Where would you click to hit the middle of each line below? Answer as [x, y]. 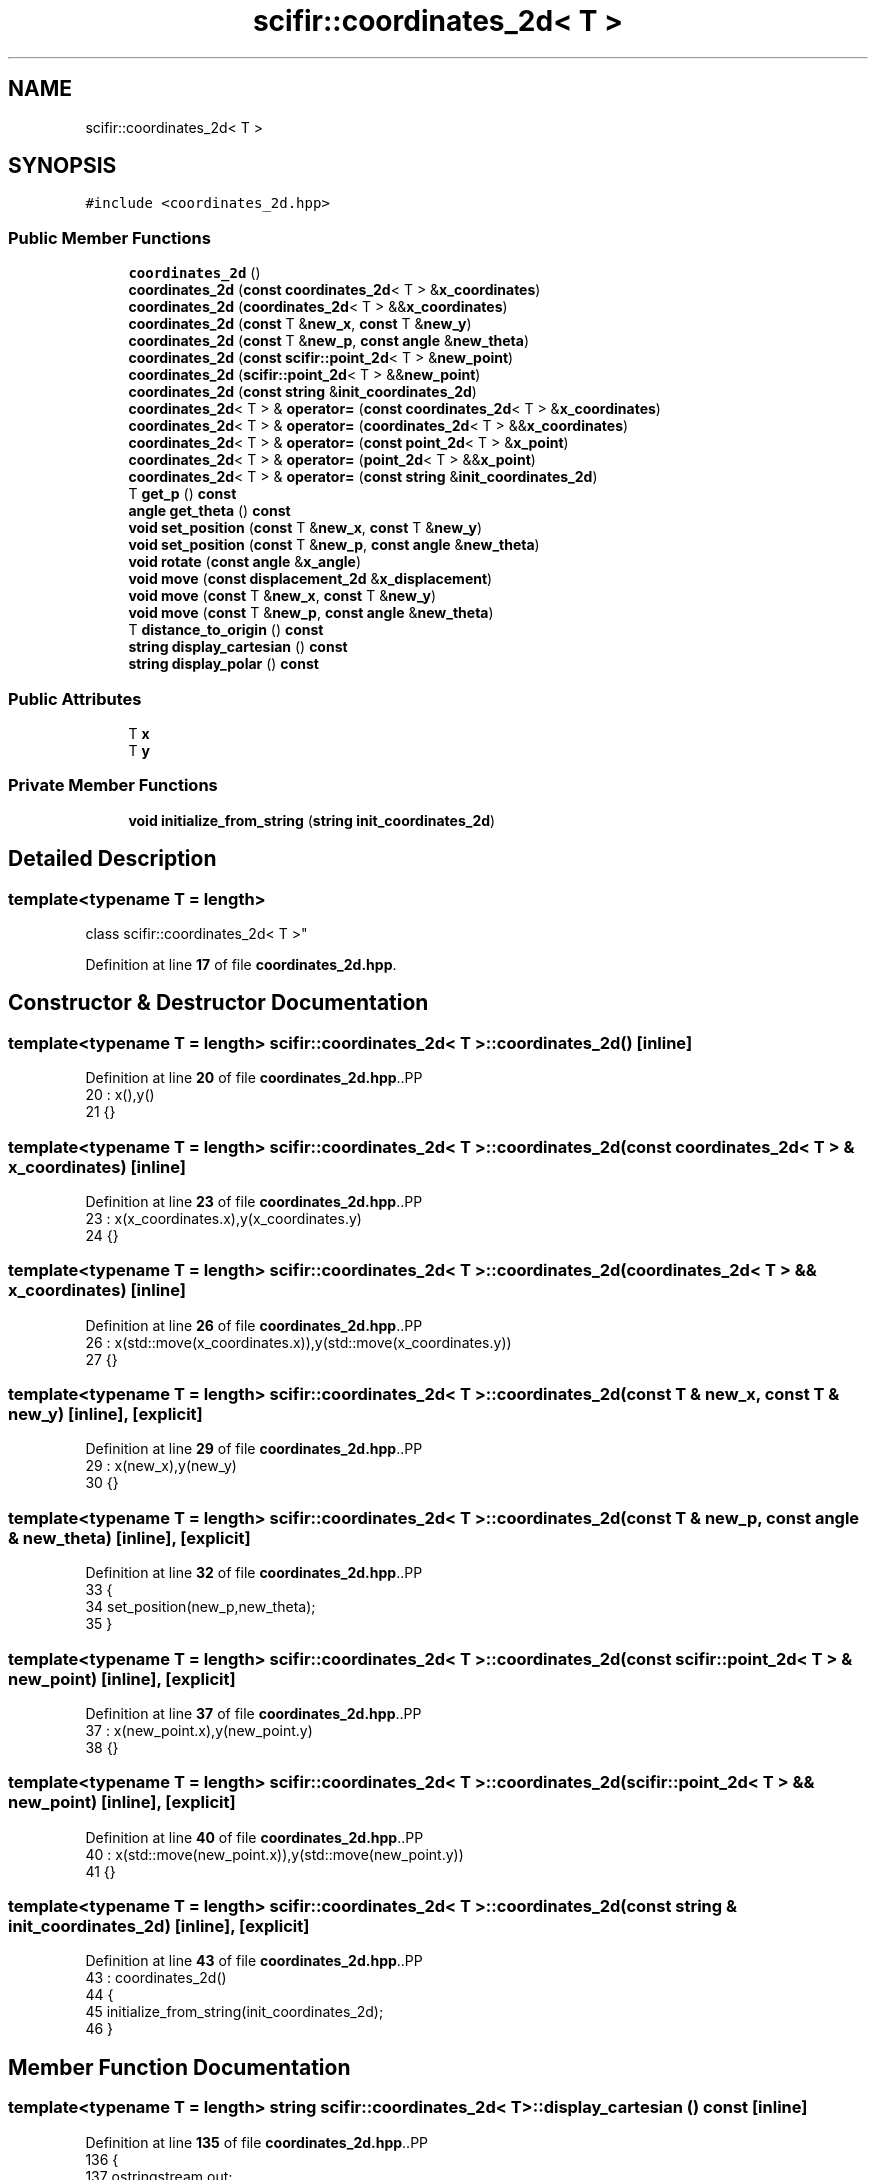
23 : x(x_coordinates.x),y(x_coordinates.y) [223, 1218]
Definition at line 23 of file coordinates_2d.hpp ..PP [254, 1201]
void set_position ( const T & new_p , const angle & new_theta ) [334, 545]
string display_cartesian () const [238, 647]
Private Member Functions [113, 785]
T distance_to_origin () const [226, 630]
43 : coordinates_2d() [156, 1978]
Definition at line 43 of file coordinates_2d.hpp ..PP [254, 1961]
